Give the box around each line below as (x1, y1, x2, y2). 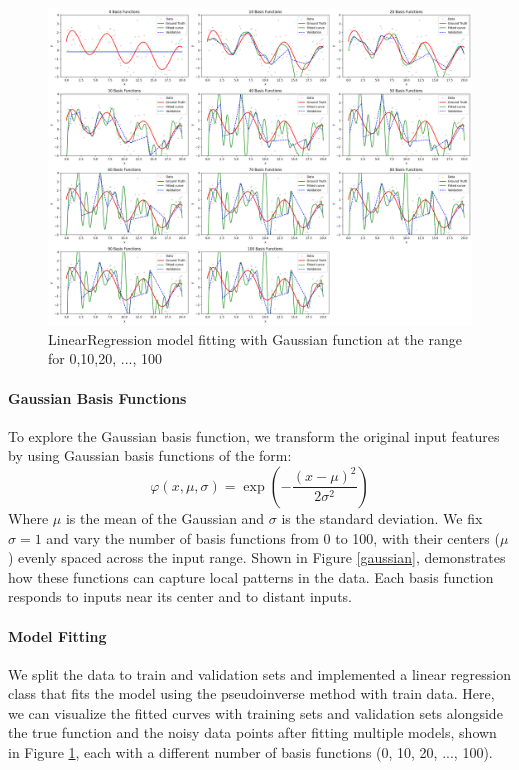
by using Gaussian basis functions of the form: (8, 445, 292, 466)
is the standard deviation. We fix (281, 507, 483, 528)
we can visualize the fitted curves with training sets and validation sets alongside (8, 702, 503, 723)
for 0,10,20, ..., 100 (48, 348, 163, 369)
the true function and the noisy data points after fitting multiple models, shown (8, 722, 497, 743)
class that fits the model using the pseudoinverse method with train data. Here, (8, 683, 495, 704)
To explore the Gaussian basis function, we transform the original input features (8, 425, 500, 446)
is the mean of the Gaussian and (65, 507, 265, 528)
